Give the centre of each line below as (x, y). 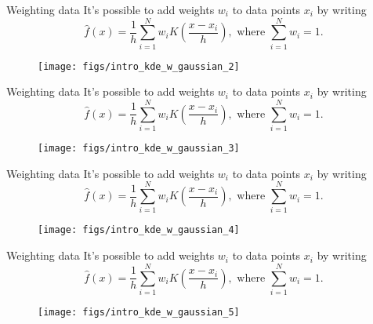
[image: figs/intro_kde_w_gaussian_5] (139, 312)
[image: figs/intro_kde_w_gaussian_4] (139, 230)
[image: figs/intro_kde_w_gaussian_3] (139, 149)
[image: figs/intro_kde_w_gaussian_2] (139, 66)
